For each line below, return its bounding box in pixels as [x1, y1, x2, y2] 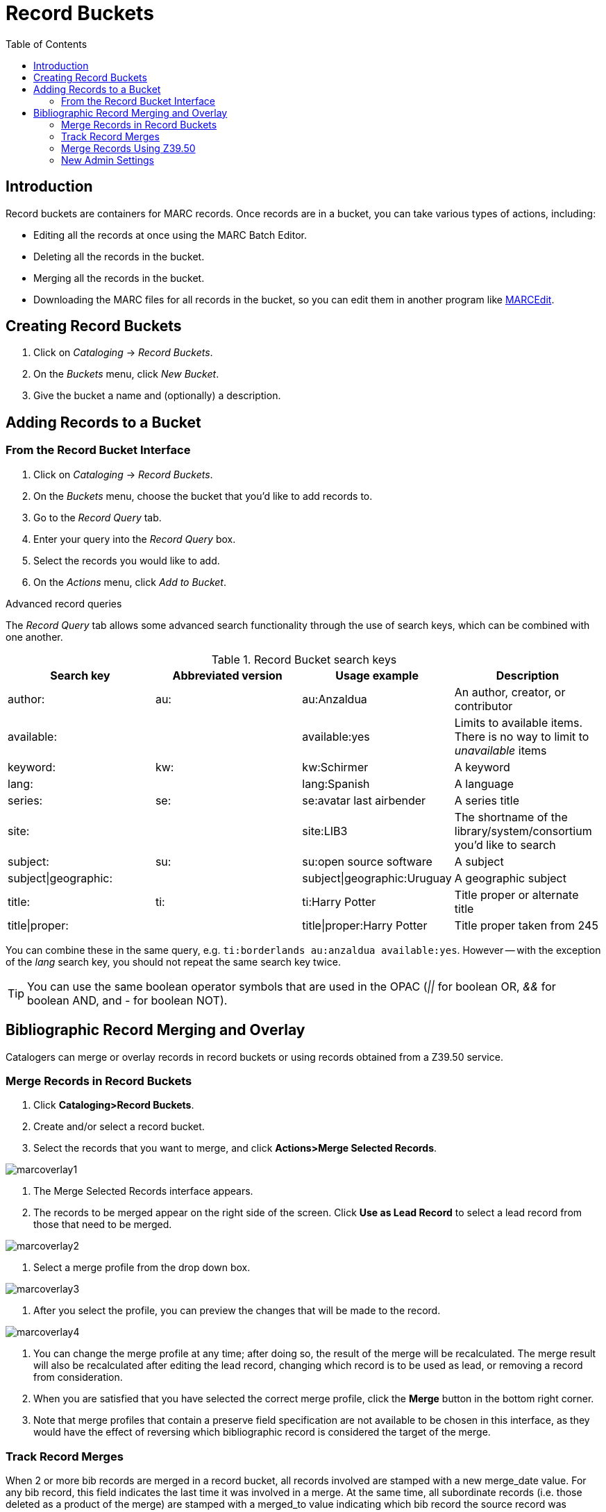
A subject [454, 854, 504, 868]
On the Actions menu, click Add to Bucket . [33, 576, 226, 588]
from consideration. [33, 1371, 123, 1384]
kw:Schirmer [302, 759, 369, 774]
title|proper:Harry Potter [302, 918, 428, 932]
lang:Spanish [302, 776, 370, 791]
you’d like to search [454, 837, 556, 852]
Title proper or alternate [454, 887, 579, 902]
